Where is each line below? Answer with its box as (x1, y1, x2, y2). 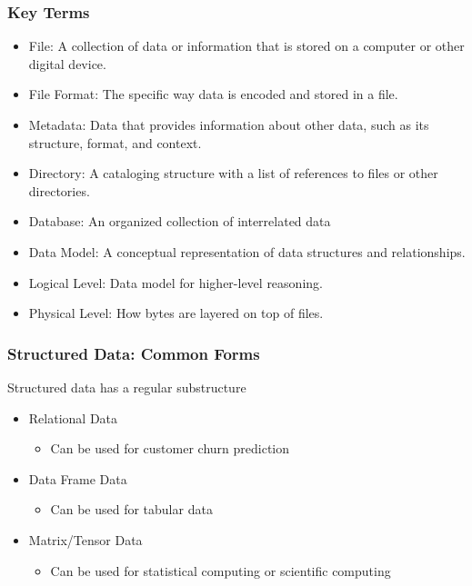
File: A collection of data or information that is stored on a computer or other (28, 36, 465, 55)
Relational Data (28, 408, 118, 427)
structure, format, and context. (28, 133, 202, 152)
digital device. (28, 54, 106, 73)
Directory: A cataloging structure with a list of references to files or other (28, 164, 438, 183)
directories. (28, 181, 90, 200)
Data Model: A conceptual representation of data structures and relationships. (28, 242, 466, 261)
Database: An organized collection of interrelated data (28, 212, 331, 231)
